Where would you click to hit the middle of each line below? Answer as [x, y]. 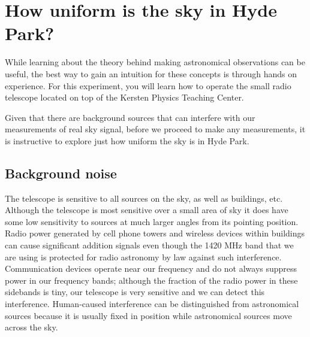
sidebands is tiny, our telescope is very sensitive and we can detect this [135, 292]
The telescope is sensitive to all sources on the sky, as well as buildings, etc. [144, 198]
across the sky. [31, 327]
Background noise [61, 173]
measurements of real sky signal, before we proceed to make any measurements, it [155, 129]
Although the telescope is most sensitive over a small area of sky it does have [147, 210]
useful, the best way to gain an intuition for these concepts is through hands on [151, 73]
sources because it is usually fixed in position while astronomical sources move [148, 315]
